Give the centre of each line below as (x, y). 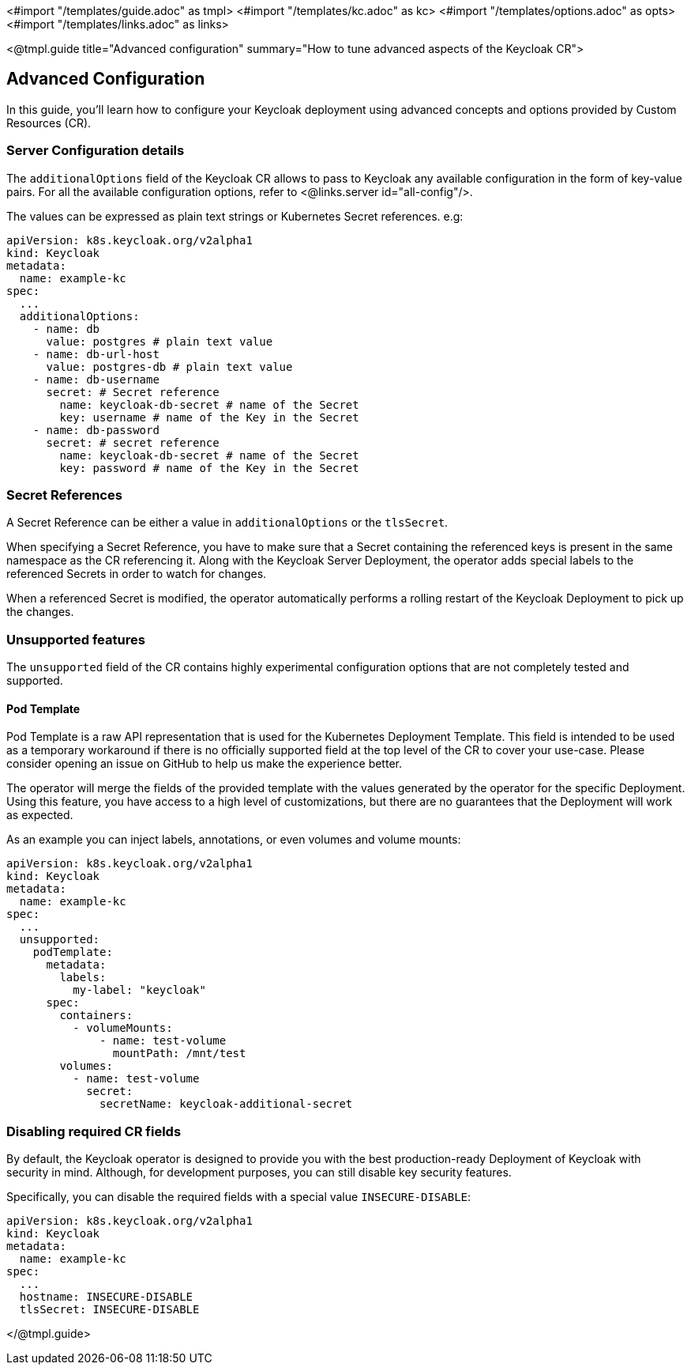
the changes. (40, 612)
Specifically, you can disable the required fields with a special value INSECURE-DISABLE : (239, 1197)
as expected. (40, 815)
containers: (96, 1016)
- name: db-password (96, 430)
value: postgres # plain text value (160, 341)
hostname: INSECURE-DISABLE (106, 1297)
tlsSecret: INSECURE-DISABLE (109, 1310)
